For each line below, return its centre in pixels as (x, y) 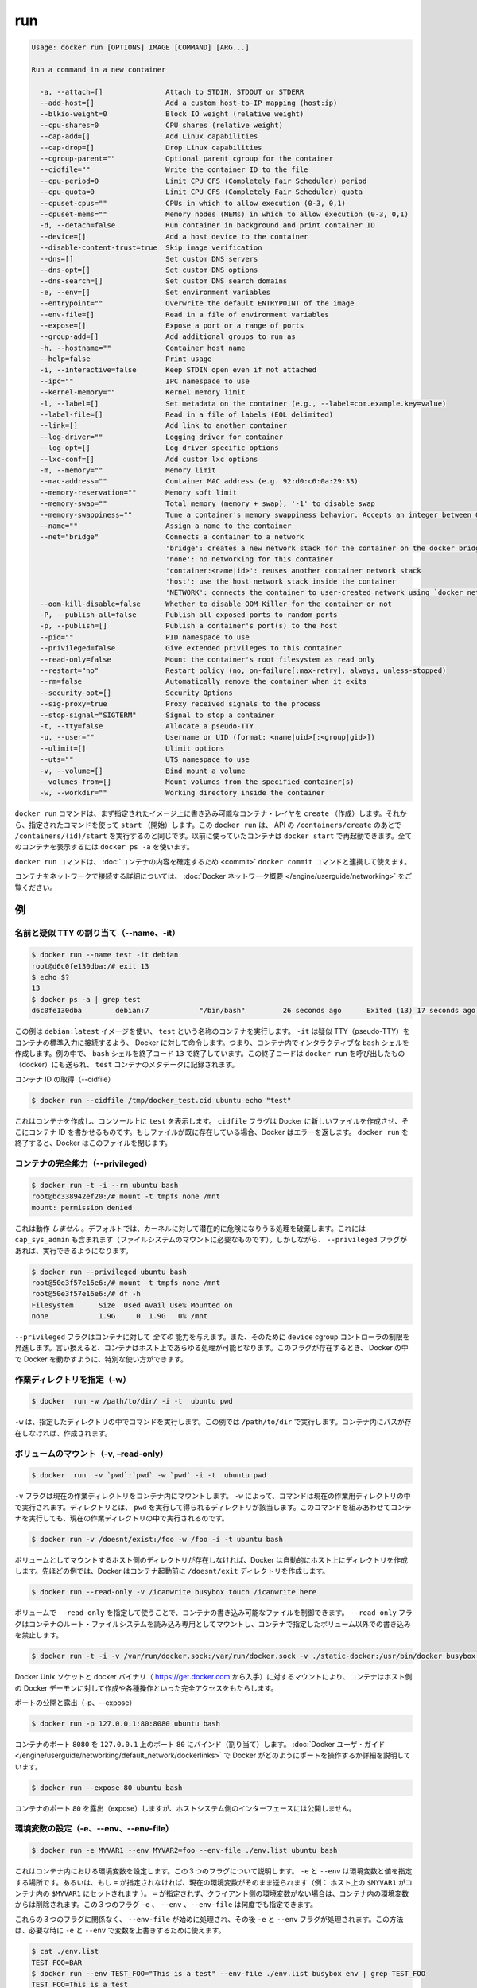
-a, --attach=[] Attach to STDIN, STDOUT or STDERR (172, 92)
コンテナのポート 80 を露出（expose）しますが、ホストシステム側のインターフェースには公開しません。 (186, 1808)
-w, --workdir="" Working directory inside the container (182, 793)
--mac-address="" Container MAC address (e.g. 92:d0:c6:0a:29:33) (200, 481)
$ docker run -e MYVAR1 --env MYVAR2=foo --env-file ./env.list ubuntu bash (184, 1850)
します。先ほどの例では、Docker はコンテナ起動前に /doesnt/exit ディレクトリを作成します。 (172, 1571)
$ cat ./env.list (65, 1951)
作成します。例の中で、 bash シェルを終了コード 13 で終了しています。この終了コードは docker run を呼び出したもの (210, 1053)
